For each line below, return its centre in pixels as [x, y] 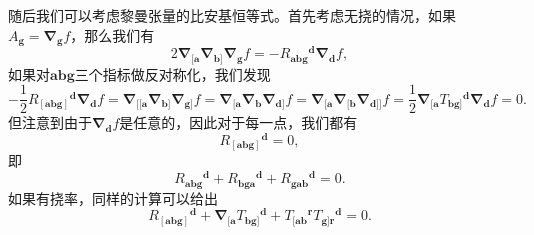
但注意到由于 [50, 122]
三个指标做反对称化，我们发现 [172, 73]
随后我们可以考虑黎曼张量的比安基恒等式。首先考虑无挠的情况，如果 [232, 15]
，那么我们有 [112, 34]
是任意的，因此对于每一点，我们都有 [238, 122]
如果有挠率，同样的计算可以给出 [113, 197]
